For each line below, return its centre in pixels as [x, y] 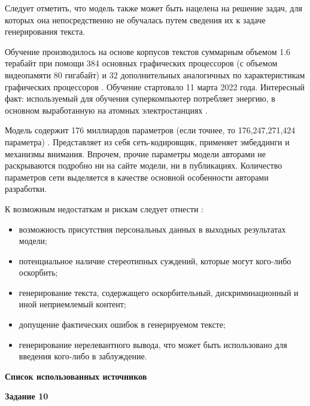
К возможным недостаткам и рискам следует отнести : [104, 208]
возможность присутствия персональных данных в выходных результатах [152, 229]
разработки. [26, 189]
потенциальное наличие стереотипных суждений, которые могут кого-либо [155, 260]
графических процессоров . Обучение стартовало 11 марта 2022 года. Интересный [155, 86]
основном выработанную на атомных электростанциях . [106, 110]
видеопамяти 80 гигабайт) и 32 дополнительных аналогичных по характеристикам [155, 74]
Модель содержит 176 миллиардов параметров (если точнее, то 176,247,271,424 [150, 130]
